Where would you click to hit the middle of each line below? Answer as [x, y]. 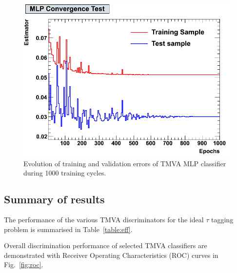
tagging [222, 220]
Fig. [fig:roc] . [24, 264]
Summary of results [54, 199]
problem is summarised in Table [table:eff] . [68, 229]
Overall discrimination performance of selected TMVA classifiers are [106, 245]
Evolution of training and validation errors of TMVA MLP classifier [125, 163]
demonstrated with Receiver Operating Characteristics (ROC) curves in [111, 255]
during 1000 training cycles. [65, 173]
